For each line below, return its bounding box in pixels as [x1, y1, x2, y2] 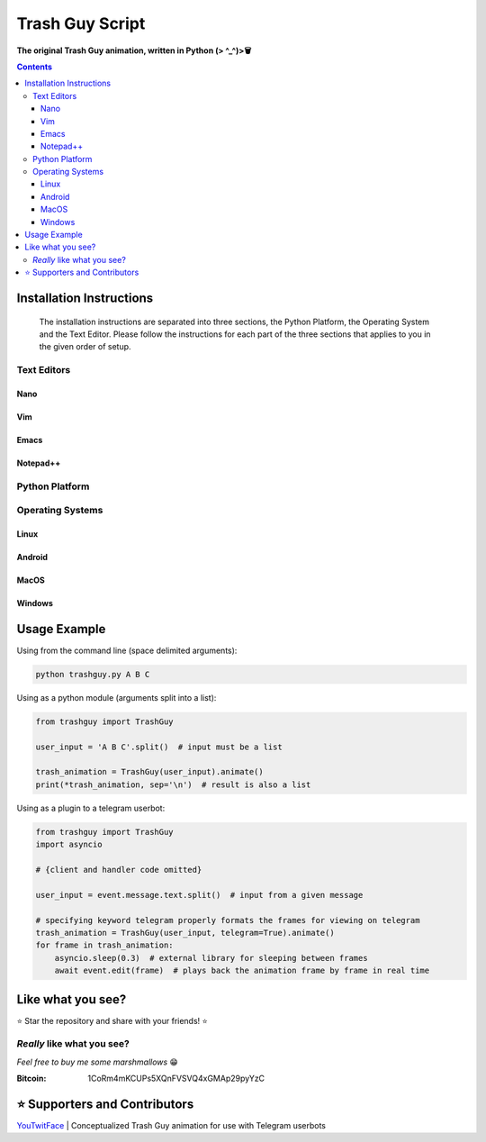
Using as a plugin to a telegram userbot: [16, 802, 166, 813]
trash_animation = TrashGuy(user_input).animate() [35, 766, 265, 777]
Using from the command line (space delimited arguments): [16, 645, 238, 656]
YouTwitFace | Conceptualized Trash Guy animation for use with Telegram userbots [16, 1120, 327, 1131]
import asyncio [35, 839, 103, 850]
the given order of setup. [39, 341, 131, 352]
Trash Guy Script [16, 14, 146, 33]
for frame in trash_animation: [35, 940, 175, 950]
